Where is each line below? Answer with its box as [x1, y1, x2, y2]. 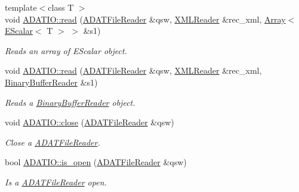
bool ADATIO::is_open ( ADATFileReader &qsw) [5, 156, 187, 168]
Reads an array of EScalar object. [5, 44, 127, 56]
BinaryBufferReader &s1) [5, 75, 98, 88]
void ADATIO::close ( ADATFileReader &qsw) [5, 116, 174, 128]
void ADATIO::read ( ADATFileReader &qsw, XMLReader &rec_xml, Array [5, 12, 286, 25]
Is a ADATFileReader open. [5, 175, 107, 188]
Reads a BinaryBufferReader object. [5, 96, 135, 108]
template [5, 1, 37, 13]
